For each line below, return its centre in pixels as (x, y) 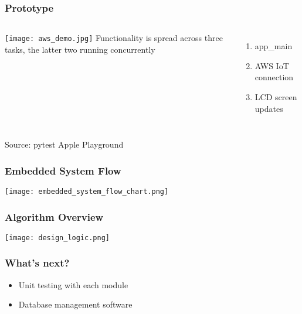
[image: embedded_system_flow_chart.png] (87, 192)
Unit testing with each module (73, 284)
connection (274, 77)
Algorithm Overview (54, 216)
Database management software (75, 304)
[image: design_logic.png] (57, 238)
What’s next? (37, 263)
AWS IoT (272, 65)
